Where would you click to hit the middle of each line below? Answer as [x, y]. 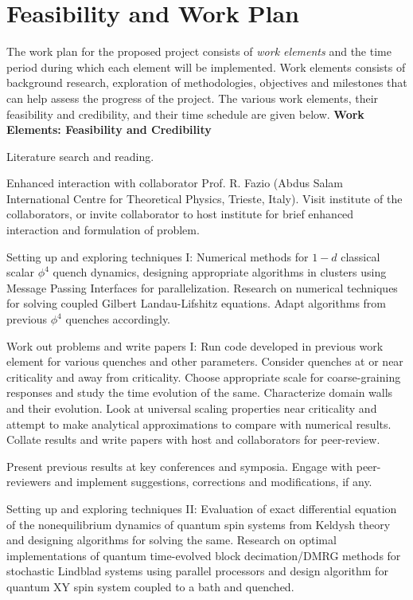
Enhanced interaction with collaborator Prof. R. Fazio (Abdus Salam [175, 183]
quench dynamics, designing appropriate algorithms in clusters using [220, 272]
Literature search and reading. [80, 156]
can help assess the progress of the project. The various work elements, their [193, 98]
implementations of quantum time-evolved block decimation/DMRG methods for [204, 555]
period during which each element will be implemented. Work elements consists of [206, 67]
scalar [21, 272]
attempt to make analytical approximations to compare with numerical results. [199, 424]
